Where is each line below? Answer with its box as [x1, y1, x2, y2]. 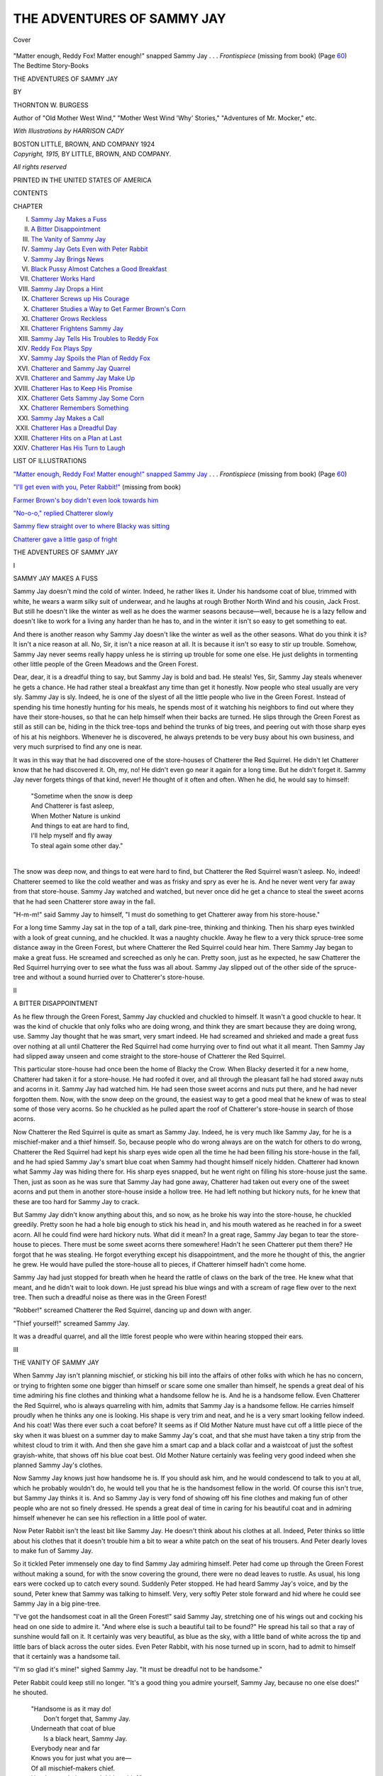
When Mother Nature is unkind [30, 811, 121, 820]
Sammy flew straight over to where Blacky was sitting [13, 522, 170, 531]
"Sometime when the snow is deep [30, 791, 133, 800]
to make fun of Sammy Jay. [13, 1547, 94, 1555]
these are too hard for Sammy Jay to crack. [13, 1197, 140, 1206]
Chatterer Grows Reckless [30, 314, 108, 323]
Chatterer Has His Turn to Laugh [30, 444, 126, 452]
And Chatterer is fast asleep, [30, 801, 115, 810]
